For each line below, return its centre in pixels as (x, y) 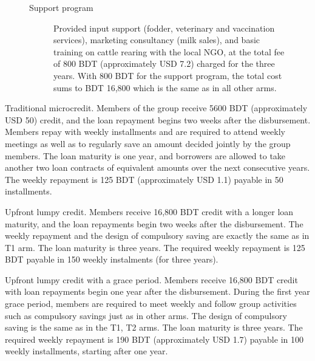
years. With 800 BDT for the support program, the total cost (168, 75)
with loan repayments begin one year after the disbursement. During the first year (157, 291)
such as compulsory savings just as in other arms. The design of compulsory (146, 315)
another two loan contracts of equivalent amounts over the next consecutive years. (157, 167)
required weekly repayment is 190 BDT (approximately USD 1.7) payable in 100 (154, 339)
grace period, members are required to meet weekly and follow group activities (151, 304)
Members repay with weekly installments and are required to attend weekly (145, 132)
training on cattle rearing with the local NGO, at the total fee (169, 51)
